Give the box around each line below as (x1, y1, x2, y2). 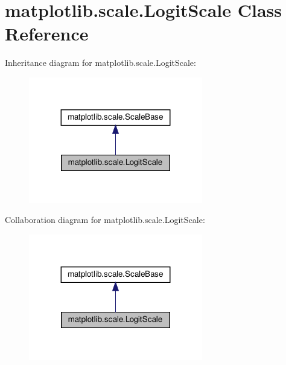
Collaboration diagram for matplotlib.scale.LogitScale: (5, 213, 205, 226)
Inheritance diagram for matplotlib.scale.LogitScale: (5, 56, 196, 69)
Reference (5, 21, 89, 46)
